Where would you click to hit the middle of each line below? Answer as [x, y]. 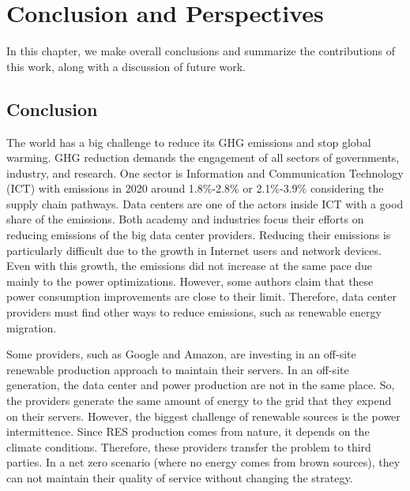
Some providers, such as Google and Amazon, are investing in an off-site [181, 354]
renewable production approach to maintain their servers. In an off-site [178, 369]
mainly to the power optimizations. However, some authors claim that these [190, 281]
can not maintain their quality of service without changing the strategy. [180, 477]
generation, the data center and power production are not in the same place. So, [201, 385]
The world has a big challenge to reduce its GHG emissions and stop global [189, 142]
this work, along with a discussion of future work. [126, 66]
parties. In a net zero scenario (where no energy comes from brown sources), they [203, 462]
